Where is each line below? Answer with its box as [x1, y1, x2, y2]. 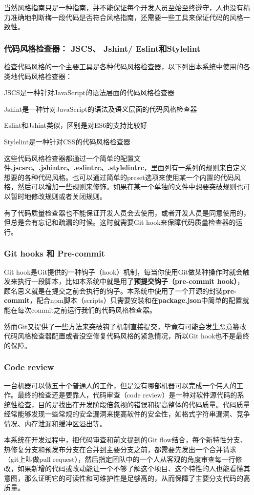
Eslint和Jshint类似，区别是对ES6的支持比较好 [4, 120, 148, 130]
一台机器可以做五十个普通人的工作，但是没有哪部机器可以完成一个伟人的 [4, 380, 236, 390]
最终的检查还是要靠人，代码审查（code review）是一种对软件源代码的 [17, 390, 237, 400]
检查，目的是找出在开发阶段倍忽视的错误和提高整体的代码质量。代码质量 [17, 399, 250, 409]
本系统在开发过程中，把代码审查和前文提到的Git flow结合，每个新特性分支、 [4, 435, 247, 445]
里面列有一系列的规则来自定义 [150, 162, 247, 173]
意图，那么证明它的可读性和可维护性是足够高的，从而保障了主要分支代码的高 [4, 473, 250, 483]
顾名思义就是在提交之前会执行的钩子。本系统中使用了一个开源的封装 [4, 285, 223, 296]
